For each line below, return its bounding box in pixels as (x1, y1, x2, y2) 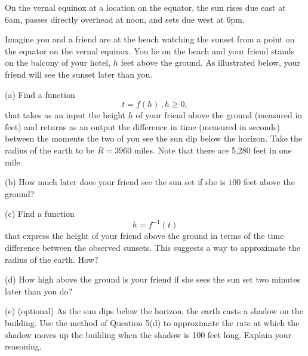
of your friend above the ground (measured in (135, 109, 303, 121)
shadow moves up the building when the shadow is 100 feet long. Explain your (5, 328, 292, 340)
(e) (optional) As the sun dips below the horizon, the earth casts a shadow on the (5, 305, 303, 317)
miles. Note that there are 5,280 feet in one (134, 143, 292, 156)
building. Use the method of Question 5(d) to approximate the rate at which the (5, 316, 300, 329)
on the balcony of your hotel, (5, 56, 111, 69)
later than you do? (5, 284, 73, 297)
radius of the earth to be (5, 143, 95, 156)
